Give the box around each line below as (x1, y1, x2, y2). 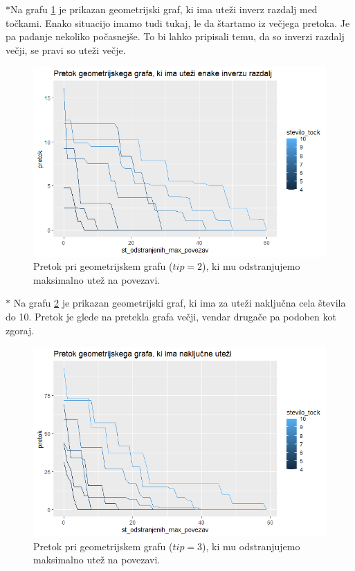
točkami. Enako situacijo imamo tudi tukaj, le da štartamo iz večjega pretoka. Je (6, 15, 350, 30)
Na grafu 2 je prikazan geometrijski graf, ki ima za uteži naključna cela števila (13, 296, 346, 310)
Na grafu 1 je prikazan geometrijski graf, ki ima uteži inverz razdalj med (10, 2, 318, 16)
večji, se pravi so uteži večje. (6, 42, 126, 57)
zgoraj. (6, 323, 35, 337)
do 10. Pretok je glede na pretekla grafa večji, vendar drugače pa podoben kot (6, 309, 336, 323)
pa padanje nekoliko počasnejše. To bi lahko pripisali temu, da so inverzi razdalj (6, 29, 345, 44)
